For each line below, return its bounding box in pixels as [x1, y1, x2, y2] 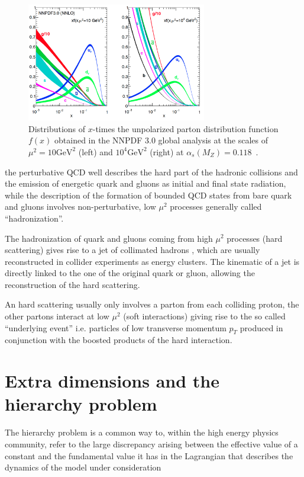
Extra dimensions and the [5, 369, 220, 393]
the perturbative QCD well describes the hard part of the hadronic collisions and [5, 165, 298, 178]
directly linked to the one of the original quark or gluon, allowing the [5, 267, 255, 279]
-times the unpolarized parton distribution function [92, 122, 279, 135]
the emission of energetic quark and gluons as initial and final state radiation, [5, 177, 286, 190]
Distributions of [28, 122, 86, 135]
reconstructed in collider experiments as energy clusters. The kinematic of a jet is [5, 255, 300, 267]
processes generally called [170, 200, 262, 213]
